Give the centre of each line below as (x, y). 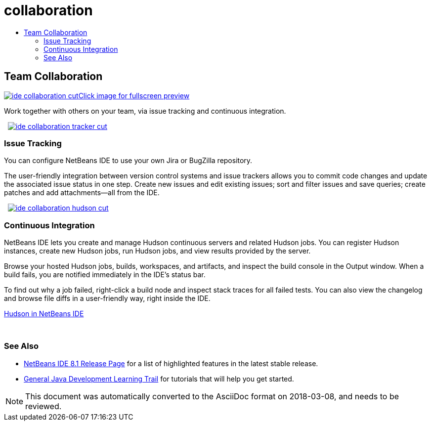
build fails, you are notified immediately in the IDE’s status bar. (105, 275)
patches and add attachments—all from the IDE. (82, 193)
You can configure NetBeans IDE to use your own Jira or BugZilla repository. (128, 161)
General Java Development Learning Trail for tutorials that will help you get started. (159, 379)
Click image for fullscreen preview (134, 95)
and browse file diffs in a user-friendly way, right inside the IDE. (107, 298)
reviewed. (43, 406)
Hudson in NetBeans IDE (44, 314)
